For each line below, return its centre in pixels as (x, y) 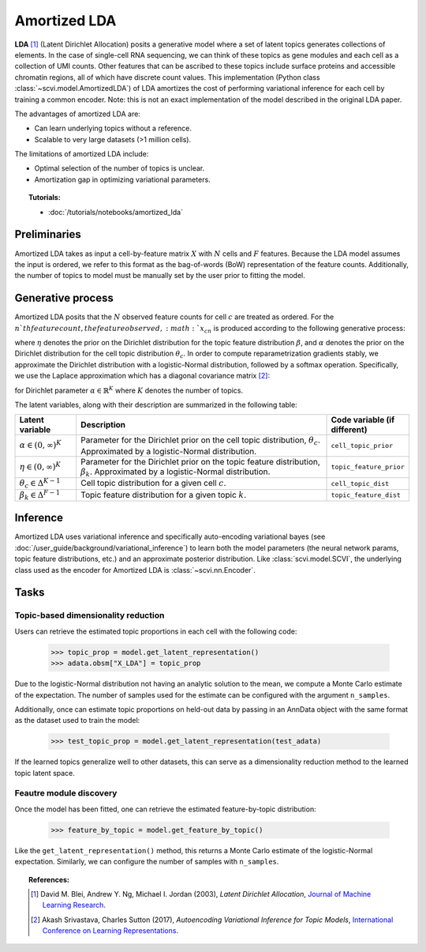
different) (349, 430)
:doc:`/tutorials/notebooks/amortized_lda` (116, 212)
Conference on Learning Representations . (110, 931)
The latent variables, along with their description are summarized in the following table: (156, 405)
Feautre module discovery (66, 793)
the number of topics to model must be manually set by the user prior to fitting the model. (160, 276)
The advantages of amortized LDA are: (78, 114)
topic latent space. (45, 773)
